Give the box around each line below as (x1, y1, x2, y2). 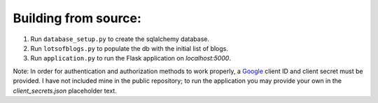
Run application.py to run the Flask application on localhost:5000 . (30, 54, 231, 63)
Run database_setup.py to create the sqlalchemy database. (30, 35, 210, 43)
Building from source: (13, 10, 141, 26)
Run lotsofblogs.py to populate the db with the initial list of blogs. (30, 44, 229, 52)
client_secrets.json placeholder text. (13, 86, 117, 95)
